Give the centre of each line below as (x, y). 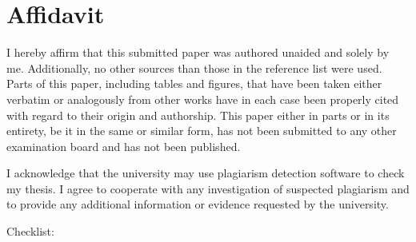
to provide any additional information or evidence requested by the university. (198, 204)
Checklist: (30, 231)
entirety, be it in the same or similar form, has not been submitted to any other (202, 131)
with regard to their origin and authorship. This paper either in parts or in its (198, 115)
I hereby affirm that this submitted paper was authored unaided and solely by (198, 52)
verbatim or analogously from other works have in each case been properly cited (203, 99)
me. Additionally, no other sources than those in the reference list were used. (194, 67)
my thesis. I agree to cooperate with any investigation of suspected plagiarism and (208, 188)
